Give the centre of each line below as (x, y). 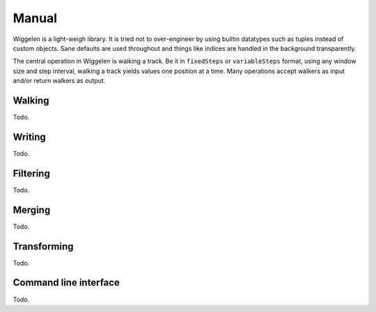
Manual (35, 18)
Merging (32, 210)
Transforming (43, 246)
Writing (30, 137)
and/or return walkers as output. (59, 81)
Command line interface (66, 282)
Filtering (31, 173)
